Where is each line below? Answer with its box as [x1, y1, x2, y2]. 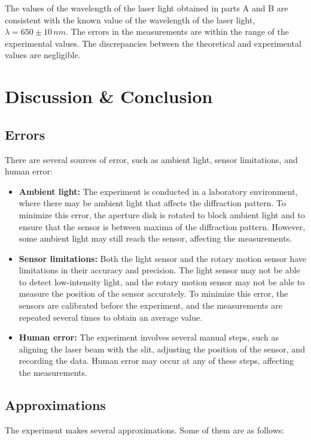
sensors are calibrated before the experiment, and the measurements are [19, 299, 282, 312]
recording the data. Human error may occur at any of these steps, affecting [19, 354, 294, 367]
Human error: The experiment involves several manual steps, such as [19, 331, 279, 343]
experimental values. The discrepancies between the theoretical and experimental [5, 37, 301, 49]
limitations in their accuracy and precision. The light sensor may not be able [19, 264, 300, 276]
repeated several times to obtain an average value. [19, 311, 203, 323]
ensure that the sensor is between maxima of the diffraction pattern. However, [19, 220, 306, 233]
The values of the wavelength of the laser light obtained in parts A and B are [5, 2, 288, 14]
